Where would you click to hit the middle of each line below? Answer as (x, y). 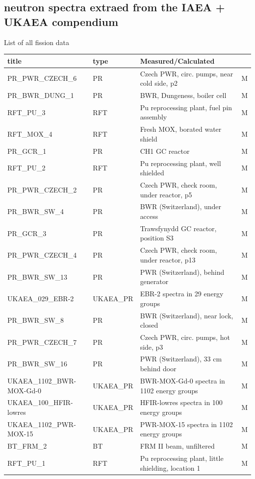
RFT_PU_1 (26, 463)
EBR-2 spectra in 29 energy (182, 294)
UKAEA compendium (61, 21)
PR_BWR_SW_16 (38, 364)
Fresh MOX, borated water (181, 129)
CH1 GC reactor (165, 151)
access (149, 216)
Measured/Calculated (177, 60)
